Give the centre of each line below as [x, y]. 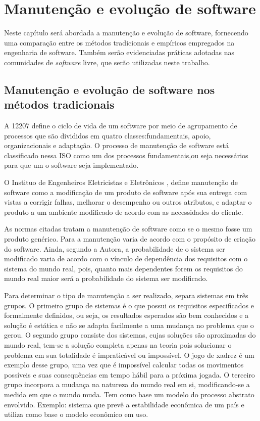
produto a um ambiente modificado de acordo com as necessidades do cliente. [124, 212]
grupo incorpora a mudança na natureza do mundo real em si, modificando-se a [127, 384]
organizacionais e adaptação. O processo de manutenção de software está [116, 145]
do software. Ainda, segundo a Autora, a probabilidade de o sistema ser [115, 248]
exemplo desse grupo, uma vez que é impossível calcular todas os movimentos [124, 365]
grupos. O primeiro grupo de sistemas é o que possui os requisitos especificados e [129, 305]
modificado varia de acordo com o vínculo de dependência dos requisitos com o [126, 259]
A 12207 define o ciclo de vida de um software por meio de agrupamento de [121, 126]
